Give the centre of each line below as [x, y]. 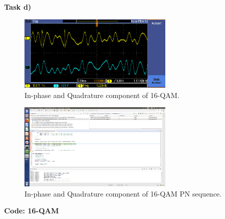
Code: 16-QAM [32, 211]
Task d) [18, 7]
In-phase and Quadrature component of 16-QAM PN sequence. [123, 193]
